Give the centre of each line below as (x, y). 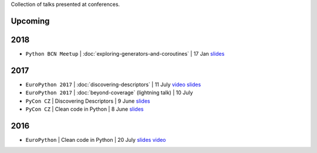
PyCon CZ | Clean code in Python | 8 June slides (85, 109)
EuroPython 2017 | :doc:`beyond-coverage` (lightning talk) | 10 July (109, 93)
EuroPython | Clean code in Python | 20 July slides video (96, 140)
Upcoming (30, 21)
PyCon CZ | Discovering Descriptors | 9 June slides (88, 101)
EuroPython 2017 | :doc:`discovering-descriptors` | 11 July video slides (113, 84)
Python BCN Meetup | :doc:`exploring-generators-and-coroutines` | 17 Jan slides (125, 53)
